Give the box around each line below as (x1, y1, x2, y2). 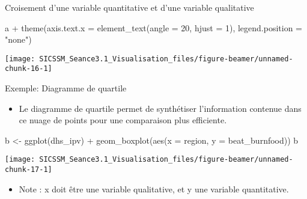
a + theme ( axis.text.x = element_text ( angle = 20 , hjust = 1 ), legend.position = (5, 21, 303, 34)
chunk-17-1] (5, 165, 52, 174)
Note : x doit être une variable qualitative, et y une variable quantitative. (19, 182, 289, 195)
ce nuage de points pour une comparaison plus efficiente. (19, 114, 227, 126)
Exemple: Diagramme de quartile (5, 82, 127, 94)
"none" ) (5, 33, 32, 46)
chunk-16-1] (5, 64, 52, 73)
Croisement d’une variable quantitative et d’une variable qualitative (5, 1, 254, 13)
